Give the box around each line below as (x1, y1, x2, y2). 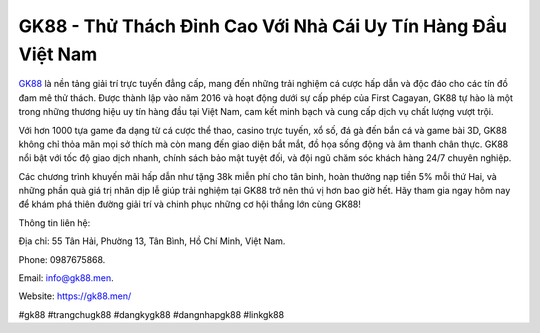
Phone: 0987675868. (18, 253, 106, 265)
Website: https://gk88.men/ (18, 290, 132, 302)
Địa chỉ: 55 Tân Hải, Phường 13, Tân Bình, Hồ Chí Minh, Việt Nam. (18, 235, 286, 247)
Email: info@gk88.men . (18, 272, 114, 284)
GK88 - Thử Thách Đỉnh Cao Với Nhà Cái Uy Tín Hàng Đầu (18, 15, 507, 37)
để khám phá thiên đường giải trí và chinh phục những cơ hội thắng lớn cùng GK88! (18, 198, 362, 210)
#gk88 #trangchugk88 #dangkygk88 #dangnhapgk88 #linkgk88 (18, 308, 285, 320)
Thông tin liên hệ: (18, 216, 91, 229)
